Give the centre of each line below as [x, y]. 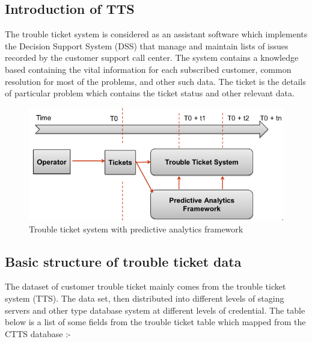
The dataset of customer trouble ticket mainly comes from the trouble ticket [145, 286]
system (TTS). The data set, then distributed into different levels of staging [145, 298]
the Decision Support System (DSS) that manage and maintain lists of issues [147, 45]
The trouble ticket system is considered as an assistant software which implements [156, 34]
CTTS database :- [38, 333]
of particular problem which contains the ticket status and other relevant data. [150, 93]
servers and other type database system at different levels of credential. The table [155, 310]
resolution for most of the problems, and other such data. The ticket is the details [155, 81]
